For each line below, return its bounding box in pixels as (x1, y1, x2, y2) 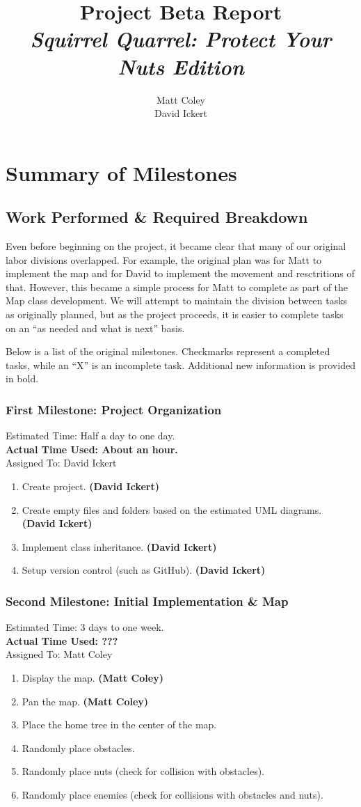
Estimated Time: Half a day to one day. (6, 428, 175, 443)
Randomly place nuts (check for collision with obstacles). (22, 764, 264, 778)
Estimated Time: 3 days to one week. (6, 620, 164, 634)
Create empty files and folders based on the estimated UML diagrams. (22, 502, 322, 517)
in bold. (6, 371, 39, 386)
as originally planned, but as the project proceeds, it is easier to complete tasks (6, 307, 344, 322)
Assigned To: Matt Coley (6, 647, 113, 661)
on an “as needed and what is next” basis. (6, 320, 185, 335)
